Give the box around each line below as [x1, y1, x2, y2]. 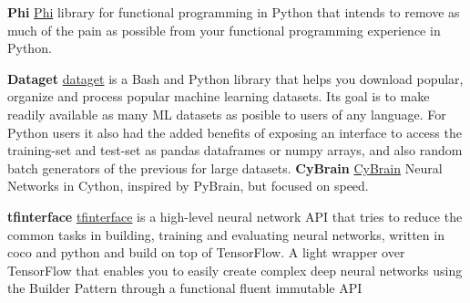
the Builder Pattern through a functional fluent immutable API [7, 278, 363, 298]
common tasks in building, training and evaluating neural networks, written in [7, 225, 444, 244]
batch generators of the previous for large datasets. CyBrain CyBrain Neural [7, 158, 443, 177]
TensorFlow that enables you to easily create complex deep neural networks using [7, 260, 463, 279]
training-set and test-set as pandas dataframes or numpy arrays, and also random [7, 141, 463, 160]
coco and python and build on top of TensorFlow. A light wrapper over [7, 243, 405, 262]
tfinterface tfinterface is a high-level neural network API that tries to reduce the [7, 206, 463, 225]
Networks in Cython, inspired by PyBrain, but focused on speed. [7, 176, 369, 195]
